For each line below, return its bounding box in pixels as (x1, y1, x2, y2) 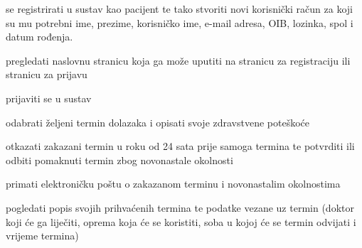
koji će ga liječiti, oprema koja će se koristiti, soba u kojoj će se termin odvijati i (6, 214, 356, 229)
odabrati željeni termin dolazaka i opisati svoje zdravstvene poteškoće (6, 114, 310, 129)
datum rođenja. (6, 29, 73, 44)
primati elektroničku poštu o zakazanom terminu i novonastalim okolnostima (6, 176, 341, 191)
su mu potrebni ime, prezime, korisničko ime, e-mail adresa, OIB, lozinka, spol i (6, 15, 353, 30)
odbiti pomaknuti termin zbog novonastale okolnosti (6, 152, 233, 167)
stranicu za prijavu (6, 67, 87, 82)
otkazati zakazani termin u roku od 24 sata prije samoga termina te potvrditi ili (6, 139, 355, 153)
